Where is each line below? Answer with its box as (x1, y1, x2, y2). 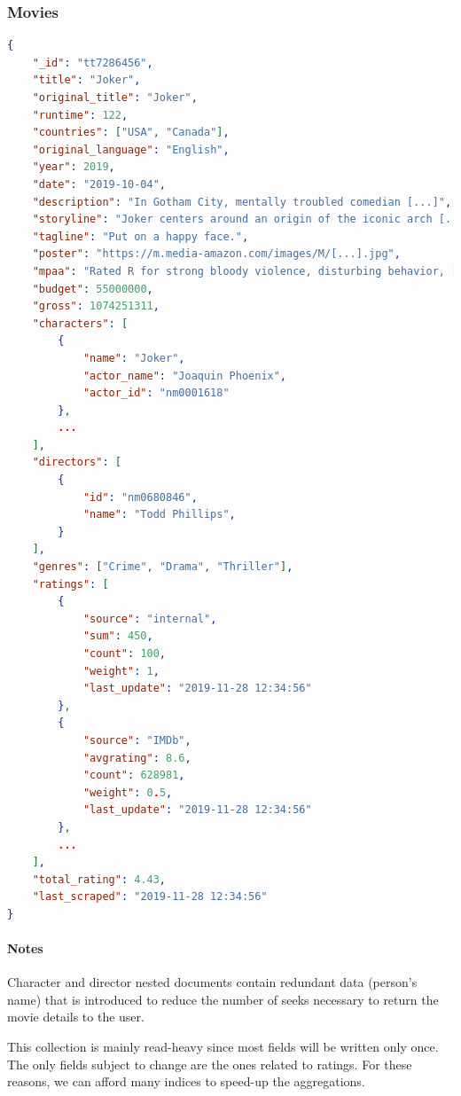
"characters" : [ (32, 317, 129, 330)
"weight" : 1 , (82, 664, 160, 677)
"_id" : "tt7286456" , (32, 56, 153, 69)
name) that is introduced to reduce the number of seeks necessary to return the (7, 990, 439, 1008)
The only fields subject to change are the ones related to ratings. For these (7, 1054, 412, 1073)
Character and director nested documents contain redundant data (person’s (7, 973, 418, 991)
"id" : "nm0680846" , (82, 490, 198, 504)
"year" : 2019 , (32, 160, 115, 174)
